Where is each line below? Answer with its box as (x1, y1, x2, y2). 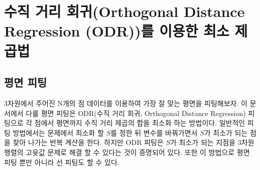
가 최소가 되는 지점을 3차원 (170, 137, 254, 147)
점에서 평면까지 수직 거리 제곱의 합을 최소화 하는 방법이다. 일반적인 (34, 117, 245, 128)
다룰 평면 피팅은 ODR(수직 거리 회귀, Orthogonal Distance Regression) (26, 107, 246, 118)
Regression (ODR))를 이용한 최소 (4, 20, 229, 41)
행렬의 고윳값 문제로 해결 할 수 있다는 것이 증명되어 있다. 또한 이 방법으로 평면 (4, 146, 250, 157)
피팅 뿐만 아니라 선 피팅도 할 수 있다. (4, 156, 119, 167)
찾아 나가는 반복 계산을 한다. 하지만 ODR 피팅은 (13, 137, 164, 147)
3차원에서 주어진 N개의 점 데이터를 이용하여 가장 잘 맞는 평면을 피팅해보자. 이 (4, 97, 247, 108)
